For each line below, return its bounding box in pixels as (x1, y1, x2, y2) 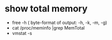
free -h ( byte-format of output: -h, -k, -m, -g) (12, 19, 107, 25)
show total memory (5, 3, 88, 14)
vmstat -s (12, 30, 32, 36)
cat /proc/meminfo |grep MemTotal (12, 24, 85, 30)
